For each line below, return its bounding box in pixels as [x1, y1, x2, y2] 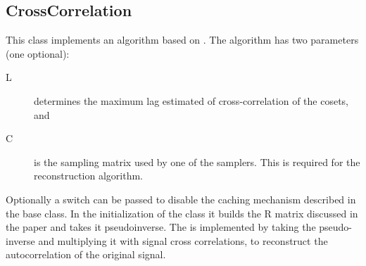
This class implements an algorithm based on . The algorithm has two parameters [6, 32, 359, 47]
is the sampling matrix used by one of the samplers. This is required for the [34, 154, 360, 169]
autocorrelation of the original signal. [6, 247, 166, 262]
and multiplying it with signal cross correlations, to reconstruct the [38, 233, 328, 248]
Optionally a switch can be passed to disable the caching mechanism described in [6, 191, 356, 206]
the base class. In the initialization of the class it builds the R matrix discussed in [6, 205, 358, 220]
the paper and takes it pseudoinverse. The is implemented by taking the [6, 220, 316, 234]
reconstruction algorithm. [34, 168, 143, 183]
